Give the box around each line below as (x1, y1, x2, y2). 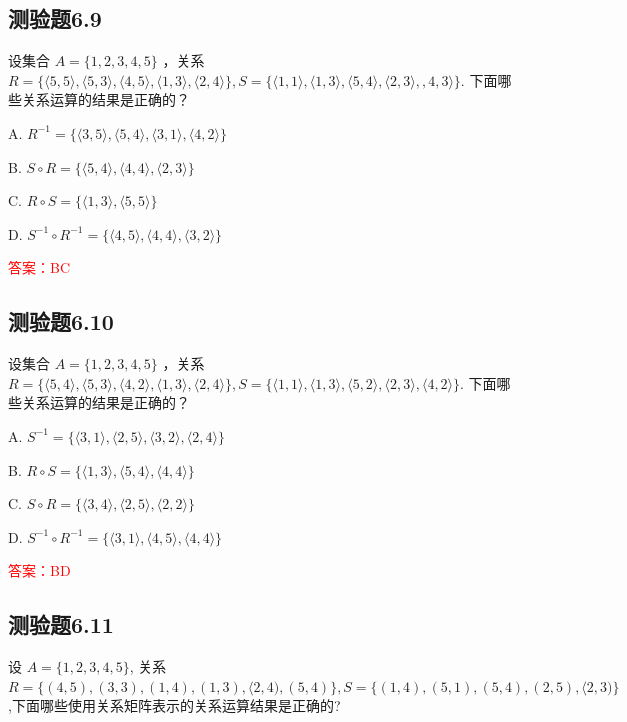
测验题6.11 (8, 609, 114, 640)
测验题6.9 (8, 3, 102, 34)
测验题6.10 (8, 306, 114, 337)
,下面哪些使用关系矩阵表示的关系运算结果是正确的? (8, 695, 341, 716)
